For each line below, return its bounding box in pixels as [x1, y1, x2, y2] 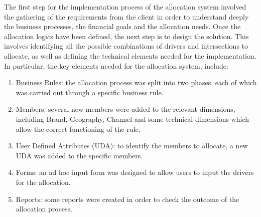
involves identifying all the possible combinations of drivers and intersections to [4, 41, 248, 51]
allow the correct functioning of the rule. [16, 123, 141, 134]
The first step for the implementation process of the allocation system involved [4, 2, 246, 12]
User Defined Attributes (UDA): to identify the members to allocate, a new [16, 140, 248, 151]
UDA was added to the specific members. [16, 150, 143, 160]
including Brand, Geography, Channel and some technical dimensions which [16, 113, 249, 124]
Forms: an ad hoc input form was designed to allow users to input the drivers [16, 167, 254, 177]
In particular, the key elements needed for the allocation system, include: [4, 60, 228, 71]
